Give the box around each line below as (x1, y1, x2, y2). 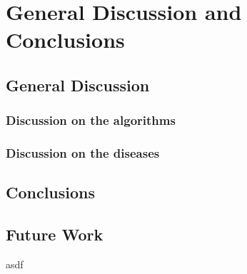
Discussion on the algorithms (6, 111, 176, 129)
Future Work (6, 223, 104, 245)
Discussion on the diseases (6, 144, 160, 162)
